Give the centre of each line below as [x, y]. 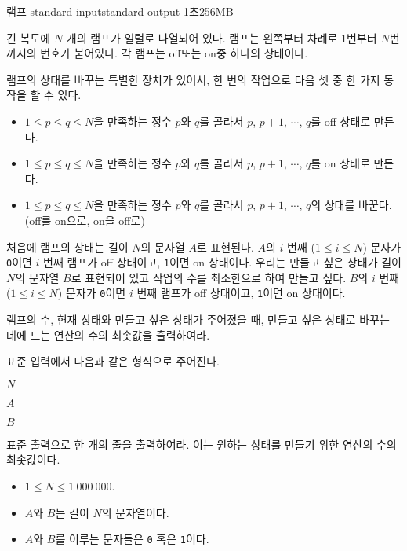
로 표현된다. [225, 246]
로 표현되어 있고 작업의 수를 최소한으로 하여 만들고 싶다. [209, 277]
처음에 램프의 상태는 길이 [67, 246]
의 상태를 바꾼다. [351, 205]
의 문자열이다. [135, 512]
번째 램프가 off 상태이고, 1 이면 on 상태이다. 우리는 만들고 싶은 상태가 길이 [222, 262]
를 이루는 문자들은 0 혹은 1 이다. [132, 539]
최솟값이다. [33, 459]
